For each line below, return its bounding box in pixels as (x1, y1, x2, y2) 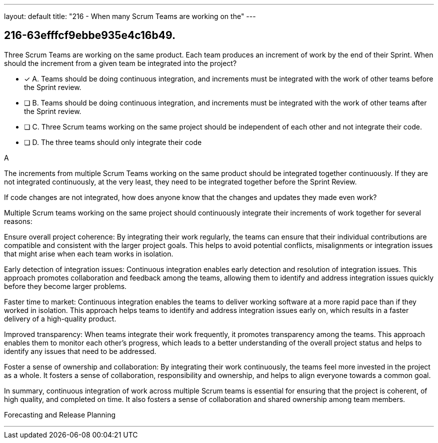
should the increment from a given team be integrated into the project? (4, 58, 237, 67)
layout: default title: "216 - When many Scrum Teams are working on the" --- (4, 12, 256, 20)
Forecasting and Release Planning (4, 410, 116, 419)
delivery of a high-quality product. (4, 314, 116, 323)
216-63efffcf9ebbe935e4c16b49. (4, 29, 175, 42)
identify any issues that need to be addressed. (4, 346, 156, 355)
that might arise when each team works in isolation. (4, 249, 173, 258)
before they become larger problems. (4, 281, 127, 290)
